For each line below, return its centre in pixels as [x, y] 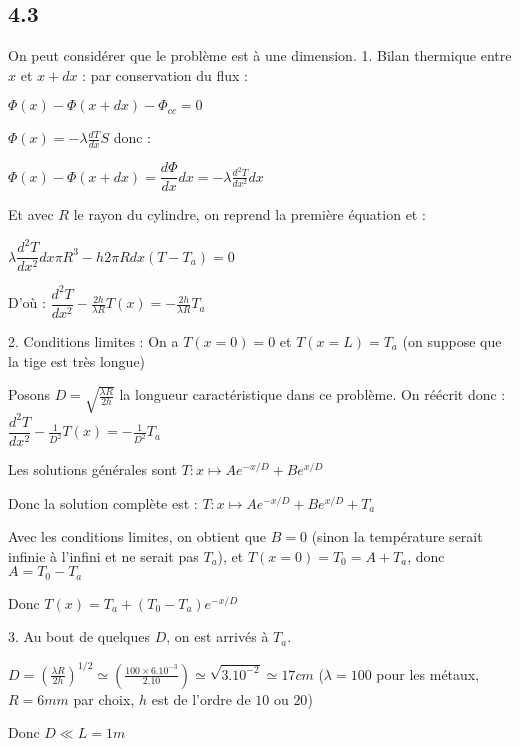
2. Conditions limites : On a [93, 341]
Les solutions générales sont [92, 469]
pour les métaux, [428, 673]
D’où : [27, 302]
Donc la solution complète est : [103, 502]
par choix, [104, 698]
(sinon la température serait [397, 536]
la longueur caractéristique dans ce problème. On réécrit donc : [312, 394]
